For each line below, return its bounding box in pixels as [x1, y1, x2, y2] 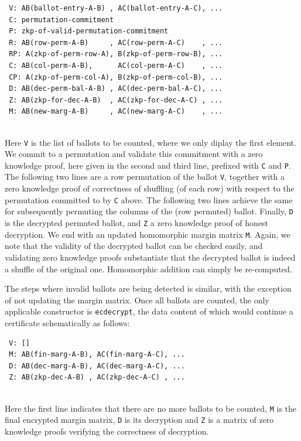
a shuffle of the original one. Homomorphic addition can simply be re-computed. [5, 262, 292, 275]
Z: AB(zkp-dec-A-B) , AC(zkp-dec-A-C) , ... [9, 373, 185, 382]
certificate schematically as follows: [5, 316, 130, 329]
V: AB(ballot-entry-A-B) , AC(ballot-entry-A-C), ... [9, 4, 223, 12]
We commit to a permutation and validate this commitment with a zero [5, 148, 263, 160]
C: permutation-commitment [9, 15, 114, 24]
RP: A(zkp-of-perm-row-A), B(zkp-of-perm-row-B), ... [9, 50, 223, 59]
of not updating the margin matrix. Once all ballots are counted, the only [5, 293, 269, 306]
